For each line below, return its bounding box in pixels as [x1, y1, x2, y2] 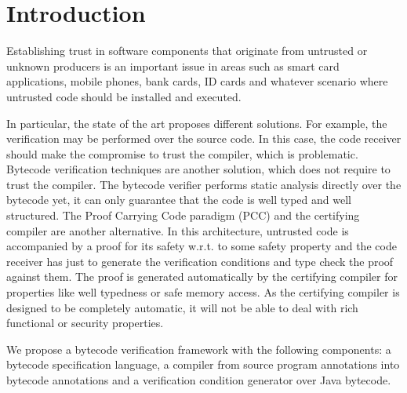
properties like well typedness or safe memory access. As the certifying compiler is [6, 284, 400, 300]
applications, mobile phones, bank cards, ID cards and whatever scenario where [6, 73, 388, 89]
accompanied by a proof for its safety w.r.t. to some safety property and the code [6, 238, 397, 254]
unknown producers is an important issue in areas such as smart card [6, 57, 340, 74]
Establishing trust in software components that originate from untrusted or [6, 42, 368, 59]
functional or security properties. [6, 315, 164, 331]
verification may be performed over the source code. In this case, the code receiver [6, 130, 402, 147]
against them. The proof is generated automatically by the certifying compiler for [6, 268, 398, 285]
